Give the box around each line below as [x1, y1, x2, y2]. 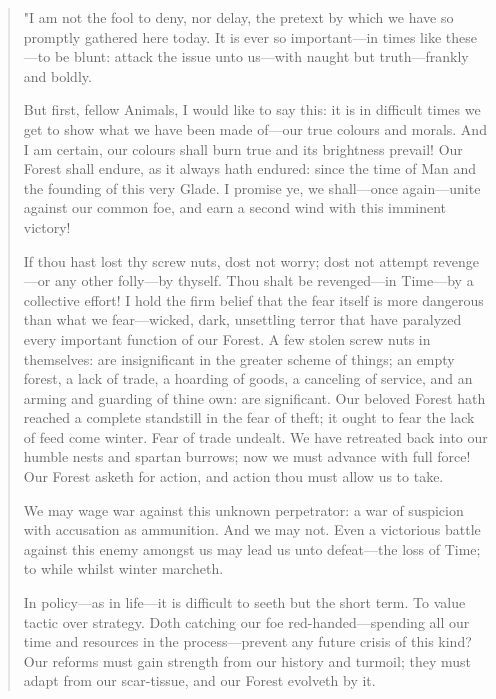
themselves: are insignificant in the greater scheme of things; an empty [23, 348, 455, 369]
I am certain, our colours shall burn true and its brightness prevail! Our [23, 138, 463, 159]
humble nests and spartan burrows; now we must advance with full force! [23, 446, 471, 467]
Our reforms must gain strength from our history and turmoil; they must [23, 650, 471, 671]
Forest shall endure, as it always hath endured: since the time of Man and [23, 158, 476, 179]
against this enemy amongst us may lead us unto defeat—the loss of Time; [23, 538, 481, 559]
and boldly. [23, 65, 92, 86]
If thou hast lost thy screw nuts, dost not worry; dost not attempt [23, 250, 429, 271]
